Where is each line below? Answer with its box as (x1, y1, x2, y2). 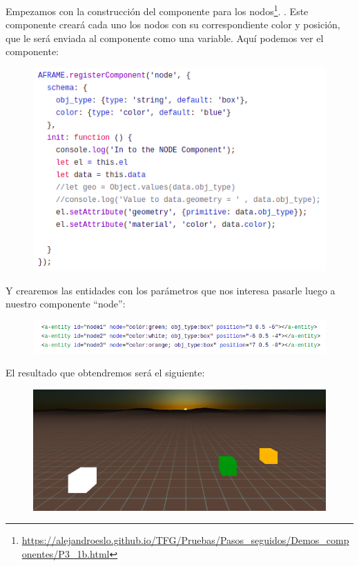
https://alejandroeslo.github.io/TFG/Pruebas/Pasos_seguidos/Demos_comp (21, 533, 349, 547)
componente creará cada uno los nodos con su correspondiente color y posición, (6, 17, 340, 32)
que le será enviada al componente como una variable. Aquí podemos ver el (6, 30, 324, 45)
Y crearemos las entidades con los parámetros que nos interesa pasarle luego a (6, 283, 336, 297)
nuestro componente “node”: (6, 296, 126, 311)
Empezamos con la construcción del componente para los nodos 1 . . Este (6, 2, 309, 18)
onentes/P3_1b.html (21, 546, 110, 560)
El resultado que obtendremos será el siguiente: (6, 365, 205, 380)
